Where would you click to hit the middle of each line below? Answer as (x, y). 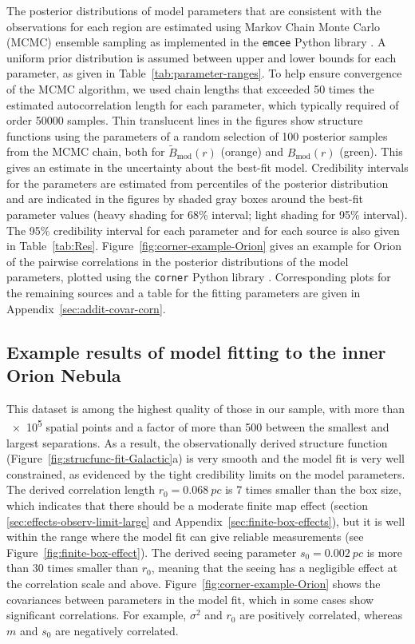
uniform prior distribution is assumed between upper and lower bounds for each (202, 57)
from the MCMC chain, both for (86, 151)
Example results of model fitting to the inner (196, 351)
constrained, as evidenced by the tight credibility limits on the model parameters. (206, 473)
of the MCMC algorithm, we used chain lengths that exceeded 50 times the (190, 89)
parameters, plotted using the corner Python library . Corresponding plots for (199, 277)
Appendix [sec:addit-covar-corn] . (86, 308)
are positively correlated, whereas (321, 615)
